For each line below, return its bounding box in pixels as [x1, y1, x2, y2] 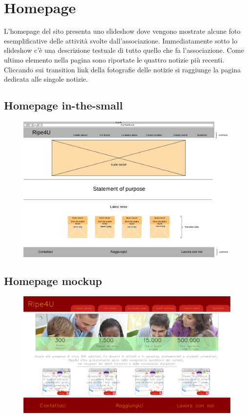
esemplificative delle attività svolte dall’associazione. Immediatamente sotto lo [4, 35, 237, 45]
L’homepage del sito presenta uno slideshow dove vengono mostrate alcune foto [4, 26, 241, 36]
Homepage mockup [4, 273, 103, 288]
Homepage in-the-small [4, 98, 123, 113]
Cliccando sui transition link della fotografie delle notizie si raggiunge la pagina [4, 64, 241, 74]
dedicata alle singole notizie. [4, 74, 88, 84]
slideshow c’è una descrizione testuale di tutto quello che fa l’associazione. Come [4, 45, 244, 55]
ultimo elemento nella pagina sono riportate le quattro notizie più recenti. [4, 54, 225, 65]
